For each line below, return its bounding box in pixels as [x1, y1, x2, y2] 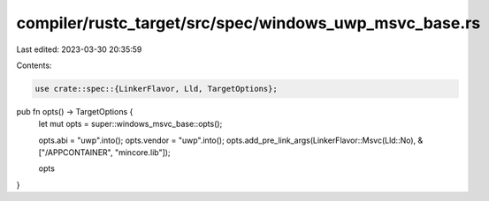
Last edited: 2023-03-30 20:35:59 [16, 44, 142, 55]
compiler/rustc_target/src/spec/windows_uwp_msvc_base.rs [16, 13, 481, 33]
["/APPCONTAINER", [38, 147, 113, 158]
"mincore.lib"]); [114, 147, 172, 158]
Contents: [16, 60, 52, 71]
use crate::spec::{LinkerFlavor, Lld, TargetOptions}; [34, 84, 278, 93]
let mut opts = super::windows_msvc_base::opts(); [38, 119, 223, 130]
